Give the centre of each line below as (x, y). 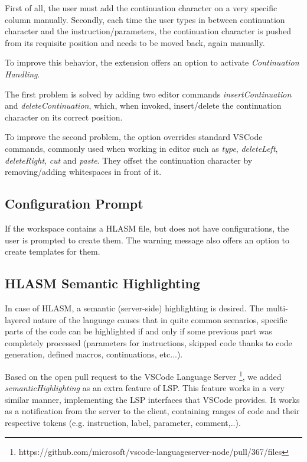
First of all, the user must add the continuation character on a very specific (141, 8)
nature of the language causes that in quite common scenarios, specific (160, 319)
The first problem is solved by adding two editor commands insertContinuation (148, 94)
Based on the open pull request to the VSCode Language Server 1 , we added (143, 375)
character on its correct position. (64, 117)
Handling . (22, 74)
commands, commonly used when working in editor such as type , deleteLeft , (141, 148)
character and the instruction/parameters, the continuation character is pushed (148, 31)
